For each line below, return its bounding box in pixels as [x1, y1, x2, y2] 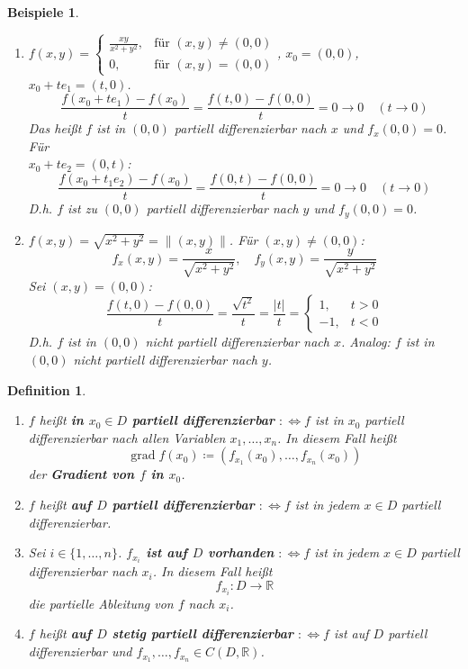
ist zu [67, 199, 97, 218]
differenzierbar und [28, 642, 132, 661]
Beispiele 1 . [7, 3, 79, 21]
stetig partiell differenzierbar [112, 624, 294, 643]
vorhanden [208, 543, 274, 562]
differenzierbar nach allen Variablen [28, 428, 226, 447]
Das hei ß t [28, 119, 82, 138]
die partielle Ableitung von [28, 593, 174, 612]
